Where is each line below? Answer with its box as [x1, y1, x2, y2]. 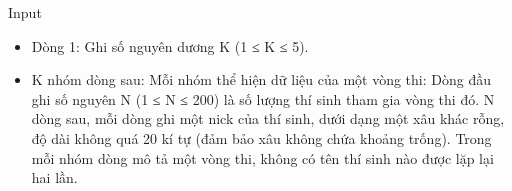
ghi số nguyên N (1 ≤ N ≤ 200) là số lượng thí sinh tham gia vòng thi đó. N [31, 88, 495, 109]
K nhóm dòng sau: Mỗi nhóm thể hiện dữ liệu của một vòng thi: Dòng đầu [31, 69, 491, 90]
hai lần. [31, 167, 78, 188]
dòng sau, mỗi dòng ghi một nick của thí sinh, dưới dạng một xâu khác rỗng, [31, 108, 505, 129]
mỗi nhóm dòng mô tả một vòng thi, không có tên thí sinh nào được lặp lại [31, 147, 494, 168]
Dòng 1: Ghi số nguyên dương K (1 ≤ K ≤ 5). [31, 35, 309, 56]
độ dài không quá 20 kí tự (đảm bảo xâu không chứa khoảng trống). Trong [31, 127, 492, 148]
